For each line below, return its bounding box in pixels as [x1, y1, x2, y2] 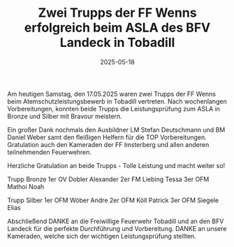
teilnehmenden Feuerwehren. [7, 148, 92, 156]
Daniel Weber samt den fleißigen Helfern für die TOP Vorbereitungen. [7, 133, 207, 141]
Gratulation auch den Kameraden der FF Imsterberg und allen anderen [7, 140, 210, 148]
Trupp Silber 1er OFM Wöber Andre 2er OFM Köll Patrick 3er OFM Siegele [7, 196, 219, 204]
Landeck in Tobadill [59, 35, 175, 50]
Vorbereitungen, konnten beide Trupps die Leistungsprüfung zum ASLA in [7, 104, 220, 113]
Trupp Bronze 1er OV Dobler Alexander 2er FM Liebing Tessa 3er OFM [7, 175, 210, 183]
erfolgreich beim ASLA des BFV [24, 20, 211, 36]
